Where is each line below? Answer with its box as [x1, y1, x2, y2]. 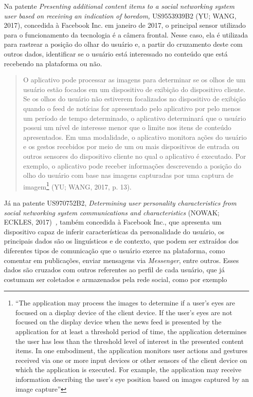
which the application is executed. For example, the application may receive [15, 364, 242, 375]
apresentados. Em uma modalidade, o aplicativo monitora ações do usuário [23, 132, 247, 142]
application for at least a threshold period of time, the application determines [15, 326, 247, 337]
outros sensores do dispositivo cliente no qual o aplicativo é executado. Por [23, 151, 246, 161]
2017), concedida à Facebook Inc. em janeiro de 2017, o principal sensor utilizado [4, 20, 246, 30]
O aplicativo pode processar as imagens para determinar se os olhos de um [23, 75, 246, 85]
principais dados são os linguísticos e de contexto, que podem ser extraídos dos [4, 236, 239, 246]
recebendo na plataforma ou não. [4, 58, 102, 68]
